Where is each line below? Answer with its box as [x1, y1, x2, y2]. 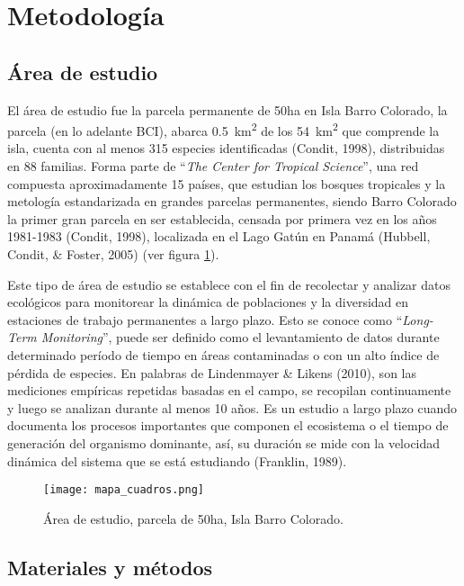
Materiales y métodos [7, 553, 212, 581]
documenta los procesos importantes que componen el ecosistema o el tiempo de [7, 416, 449, 435]
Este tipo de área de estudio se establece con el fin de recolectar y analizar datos [7, 275, 451, 293]
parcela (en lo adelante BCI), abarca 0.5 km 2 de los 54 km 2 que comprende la [7, 119, 440, 140]
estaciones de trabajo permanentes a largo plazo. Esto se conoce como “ [7, 310, 403, 329]
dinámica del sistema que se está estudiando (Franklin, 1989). [7, 451, 347, 470]
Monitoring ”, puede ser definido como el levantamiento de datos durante [40, 328, 440, 347]
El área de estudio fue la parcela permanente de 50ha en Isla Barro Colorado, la [7, 100, 448, 119]
